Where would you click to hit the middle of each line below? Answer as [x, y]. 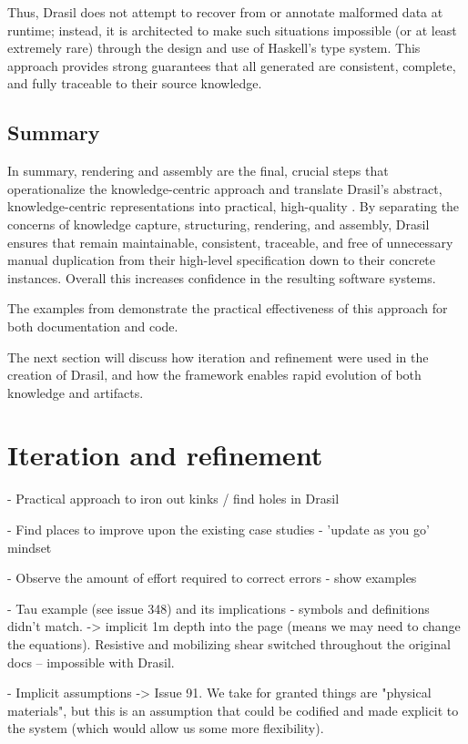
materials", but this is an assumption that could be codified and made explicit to [233, 710]
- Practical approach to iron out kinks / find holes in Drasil [173, 499]
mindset [30, 547]
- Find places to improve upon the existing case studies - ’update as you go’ [219, 530]
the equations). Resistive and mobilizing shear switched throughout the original [229, 643]
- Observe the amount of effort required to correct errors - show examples [212, 578]
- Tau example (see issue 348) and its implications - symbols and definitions [219, 608]
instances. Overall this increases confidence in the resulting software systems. [222, 277]
